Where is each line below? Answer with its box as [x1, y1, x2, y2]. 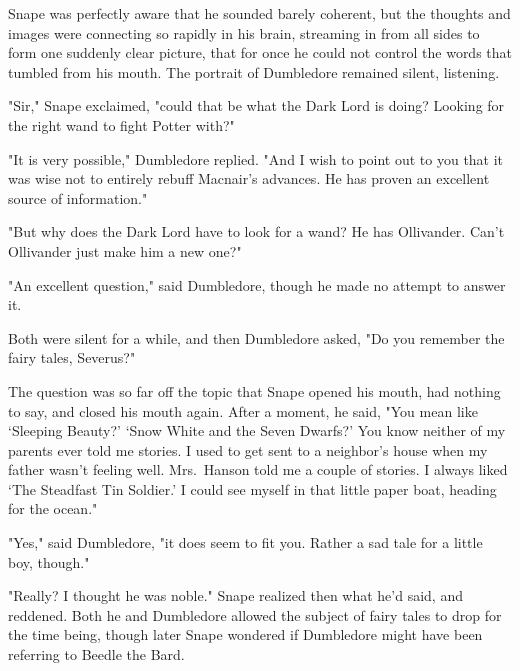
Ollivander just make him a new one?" [8, 240, 242, 261]
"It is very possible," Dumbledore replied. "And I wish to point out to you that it [8, 148, 504, 169]
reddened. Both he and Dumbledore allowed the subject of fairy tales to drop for [8, 604, 502, 625]
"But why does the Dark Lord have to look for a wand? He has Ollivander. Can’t [8, 221, 505, 242]
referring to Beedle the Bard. [8, 644, 185, 665]
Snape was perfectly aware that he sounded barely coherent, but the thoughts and [8, 3, 511, 23]
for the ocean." [8, 498, 98, 519]
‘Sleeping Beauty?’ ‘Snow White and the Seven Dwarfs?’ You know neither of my [8, 420, 506, 441]
